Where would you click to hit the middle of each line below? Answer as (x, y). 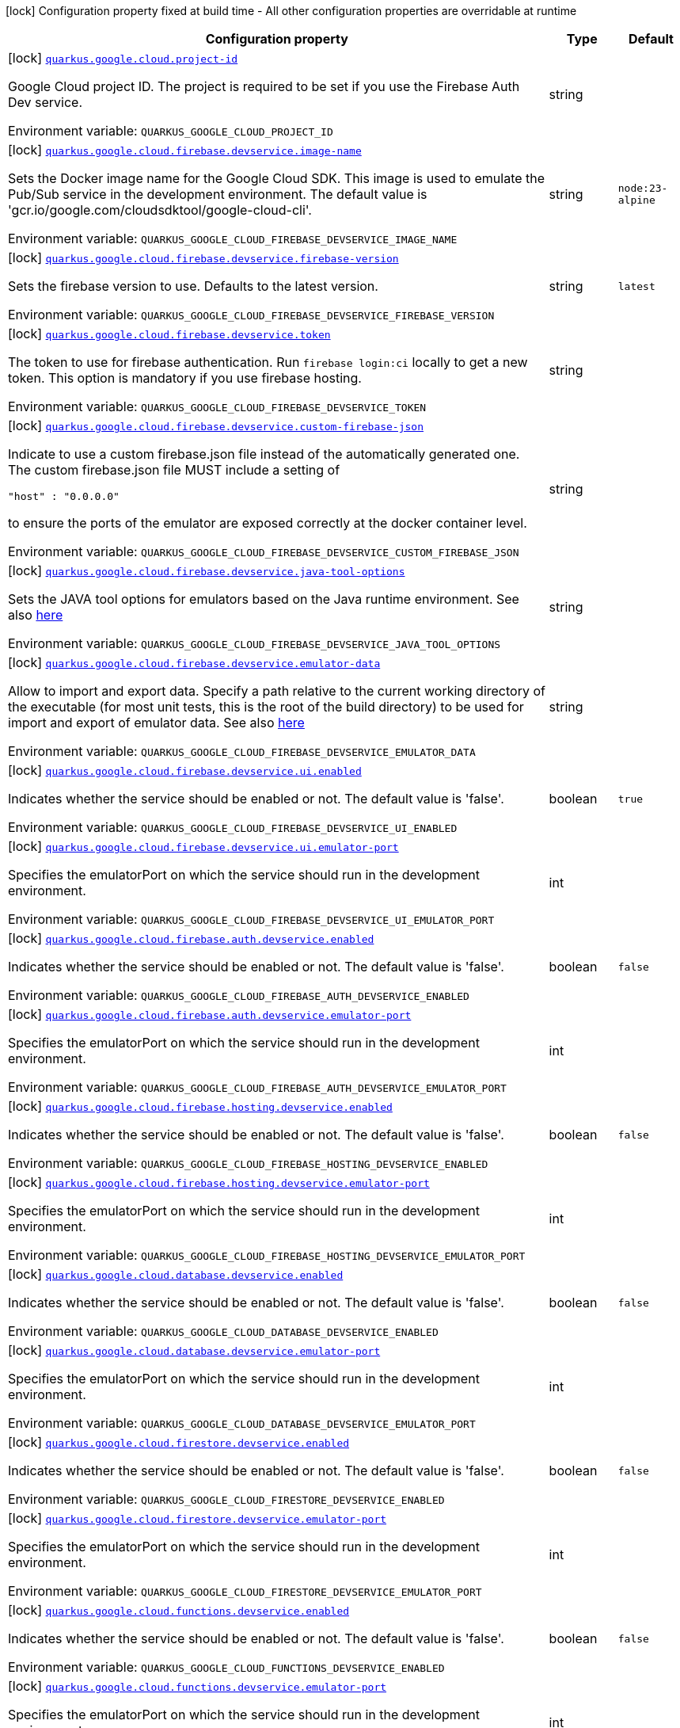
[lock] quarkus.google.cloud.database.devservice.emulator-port (194, 1350)
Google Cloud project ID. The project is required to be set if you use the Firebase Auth (264, 86)
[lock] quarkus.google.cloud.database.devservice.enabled (176, 1274)
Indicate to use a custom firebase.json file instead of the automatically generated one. (264, 454)
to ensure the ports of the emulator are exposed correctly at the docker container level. (268, 523)
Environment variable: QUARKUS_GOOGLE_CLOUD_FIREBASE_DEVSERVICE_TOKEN (217, 406)
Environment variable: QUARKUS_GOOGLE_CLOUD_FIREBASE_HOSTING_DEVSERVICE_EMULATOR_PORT (267, 1255)
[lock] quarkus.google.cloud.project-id (123, 58)
